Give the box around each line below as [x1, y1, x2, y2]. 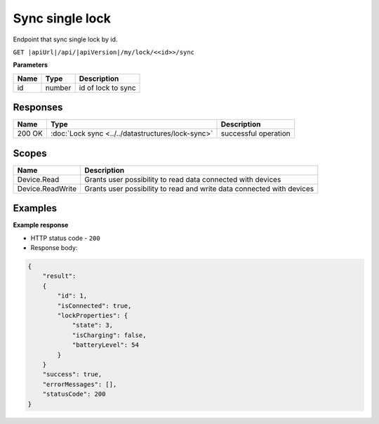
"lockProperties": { [57, 311, 128, 319]
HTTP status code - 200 [30, 234, 101, 242]
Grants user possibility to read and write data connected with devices [84, 183, 314, 193]
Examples [13, 202, 58, 214]
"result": [42, 272, 77, 280]
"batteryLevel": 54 [72, 341, 140, 349]
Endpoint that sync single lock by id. [13, 35, 118, 44]
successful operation [220, 128, 291, 138]
